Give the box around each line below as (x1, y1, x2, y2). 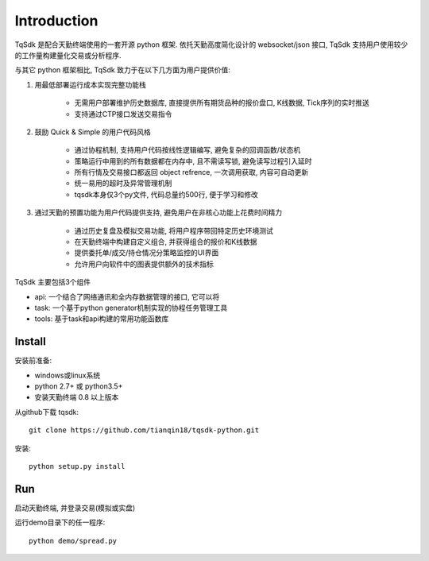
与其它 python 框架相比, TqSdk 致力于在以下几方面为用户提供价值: (14, 65, 230, 75)
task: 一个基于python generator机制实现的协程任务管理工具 (34, 303, 228, 312)
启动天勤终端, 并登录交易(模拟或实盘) (14, 503, 136, 513)
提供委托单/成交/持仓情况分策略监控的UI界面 (74, 248, 219, 257)
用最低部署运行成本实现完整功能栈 (34, 79, 146, 89)
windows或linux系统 (34, 370, 101, 380)
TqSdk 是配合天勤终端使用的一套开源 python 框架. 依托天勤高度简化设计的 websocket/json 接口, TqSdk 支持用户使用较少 (14, 40, 408, 49)
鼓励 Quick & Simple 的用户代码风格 (34, 127, 151, 137)
